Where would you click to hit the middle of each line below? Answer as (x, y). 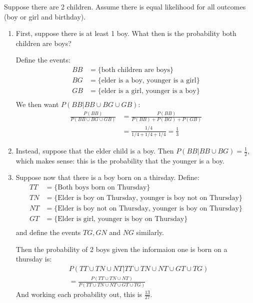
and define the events (48, 232)
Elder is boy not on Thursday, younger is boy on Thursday (148, 209)
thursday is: (34, 259)
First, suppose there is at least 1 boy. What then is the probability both (126, 33)
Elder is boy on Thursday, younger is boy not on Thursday (148, 198)
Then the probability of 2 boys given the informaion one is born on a (121, 249)
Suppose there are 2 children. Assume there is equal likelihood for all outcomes (125, 6)
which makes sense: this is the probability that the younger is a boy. (120, 160)
